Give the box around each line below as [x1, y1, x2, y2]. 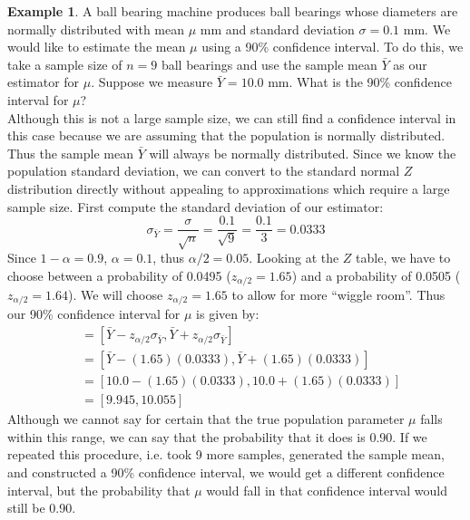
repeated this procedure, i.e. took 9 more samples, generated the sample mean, [7, 445, 445, 464]
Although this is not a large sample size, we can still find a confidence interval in [7, 108, 456, 127]
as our [393, 54, 427, 73]
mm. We [403, 19, 451, 38]
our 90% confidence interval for [7, 304, 181, 323]
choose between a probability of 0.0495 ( [7, 265, 231, 284]
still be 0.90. [7, 498, 76, 517]
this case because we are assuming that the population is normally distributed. [7, 126, 446, 145]
